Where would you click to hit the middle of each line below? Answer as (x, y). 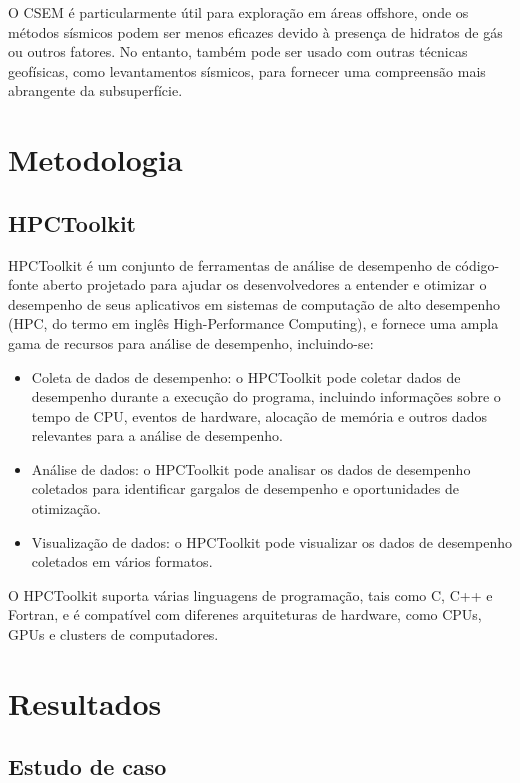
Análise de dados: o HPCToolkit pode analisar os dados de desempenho (251, 468)
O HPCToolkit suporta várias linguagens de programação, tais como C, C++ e (250, 594)
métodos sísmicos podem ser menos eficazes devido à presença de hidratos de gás (255, 31)
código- (477, 264)
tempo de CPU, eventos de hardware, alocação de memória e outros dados (259, 415)
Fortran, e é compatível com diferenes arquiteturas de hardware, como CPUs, (245, 614)
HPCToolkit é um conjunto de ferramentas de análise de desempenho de (229, 264)
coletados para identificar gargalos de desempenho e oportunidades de (245, 488)
